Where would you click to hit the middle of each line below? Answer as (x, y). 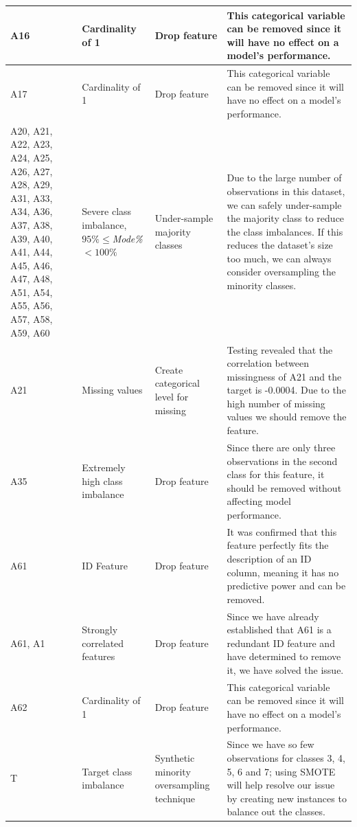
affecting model (259, 501)
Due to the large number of (284, 178)
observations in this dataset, (286, 191)
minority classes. (262, 285)
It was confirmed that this (282, 531)
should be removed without (284, 487)
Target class (107, 771)
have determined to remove (284, 656)
